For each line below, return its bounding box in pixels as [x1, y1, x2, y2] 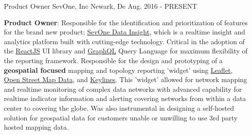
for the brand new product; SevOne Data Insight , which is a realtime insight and [4, 27, 246, 37]
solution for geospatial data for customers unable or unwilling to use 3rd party [4, 112, 238, 122]
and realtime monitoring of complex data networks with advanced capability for [4, 84, 242, 94]
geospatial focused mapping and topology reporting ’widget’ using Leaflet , [4, 65, 233, 75]
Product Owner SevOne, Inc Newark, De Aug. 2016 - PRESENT [4, 1, 198, 11]
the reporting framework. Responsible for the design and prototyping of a [4, 55, 223, 65]
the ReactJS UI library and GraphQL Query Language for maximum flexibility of [4, 46, 248, 56]
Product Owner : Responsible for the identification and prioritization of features [4, 17, 248, 27]
